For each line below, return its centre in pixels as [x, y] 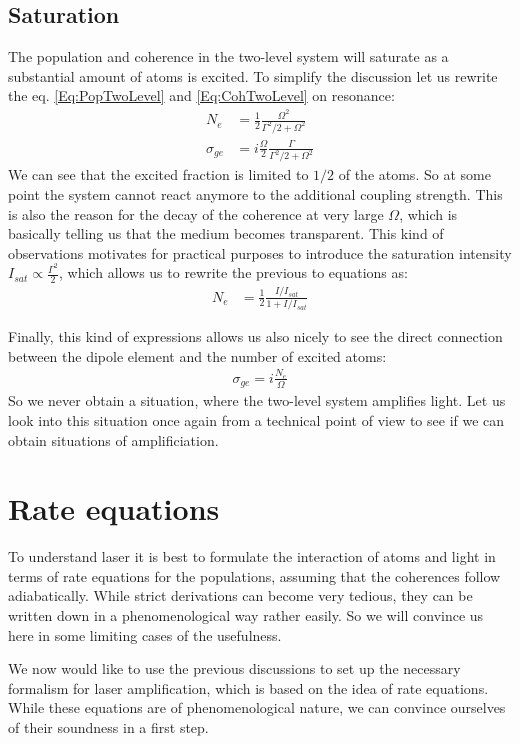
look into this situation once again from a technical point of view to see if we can [256, 419]
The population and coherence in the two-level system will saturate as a [228, 56]
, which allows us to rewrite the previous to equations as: [233, 272]
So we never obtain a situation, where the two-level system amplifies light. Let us [257, 400]
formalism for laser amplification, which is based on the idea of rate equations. [248, 687]
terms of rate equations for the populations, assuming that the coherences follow [254, 575]
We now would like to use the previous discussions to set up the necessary [234, 668]
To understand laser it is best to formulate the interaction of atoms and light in [252, 556]
